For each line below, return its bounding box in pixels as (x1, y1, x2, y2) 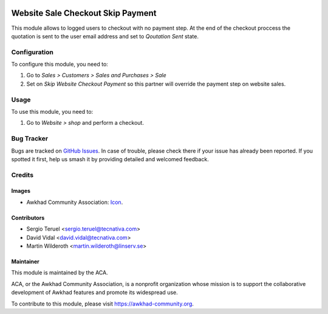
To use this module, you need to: (11, 108, 94, 115)
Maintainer (11, 258, 39, 265)
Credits (11, 170, 33, 179)
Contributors (11, 214, 45, 222)
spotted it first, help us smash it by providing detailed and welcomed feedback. (11, 155, 209, 162)
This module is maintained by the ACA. (11, 269, 109, 276)
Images (11, 187, 30, 195)
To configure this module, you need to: (11, 61, 109, 68)
